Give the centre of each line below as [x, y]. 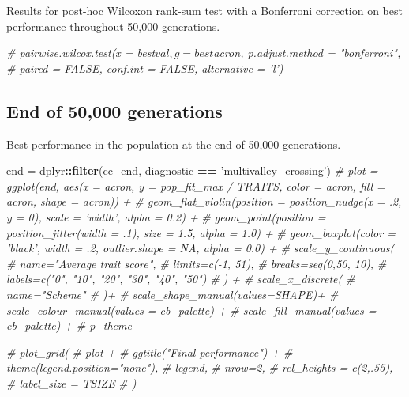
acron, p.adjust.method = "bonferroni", [307, 53]
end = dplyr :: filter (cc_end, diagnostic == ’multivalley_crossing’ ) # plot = [192, 170]
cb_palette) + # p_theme [69, 325]
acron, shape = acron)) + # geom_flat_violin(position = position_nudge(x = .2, [204, 201]
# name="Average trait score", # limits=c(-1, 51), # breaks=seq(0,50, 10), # [197, 263]
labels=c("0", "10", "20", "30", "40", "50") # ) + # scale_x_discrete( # [181, 279]
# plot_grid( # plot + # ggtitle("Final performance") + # [150, 352]
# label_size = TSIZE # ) [71, 382]
